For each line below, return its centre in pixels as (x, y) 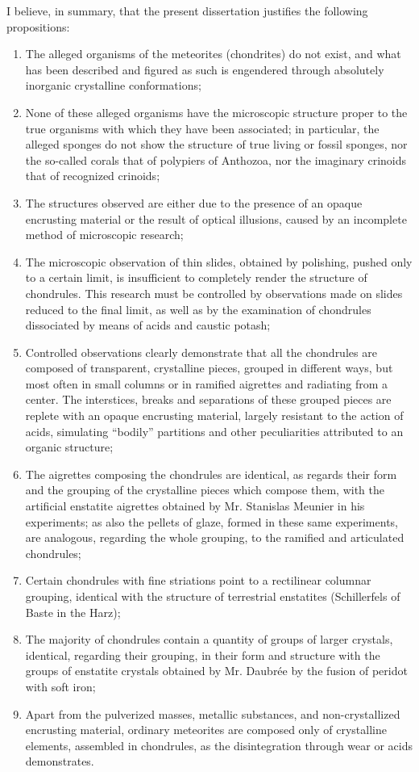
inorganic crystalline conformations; (113, 85)
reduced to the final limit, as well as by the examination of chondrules (198, 309)
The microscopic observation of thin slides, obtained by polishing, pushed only (219, 261)
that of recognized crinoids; (93, 176)
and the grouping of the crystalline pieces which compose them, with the (205, 490)
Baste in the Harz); (73, 612)
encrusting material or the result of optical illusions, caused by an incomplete (216, 218)
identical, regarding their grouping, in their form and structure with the (203, 655)
